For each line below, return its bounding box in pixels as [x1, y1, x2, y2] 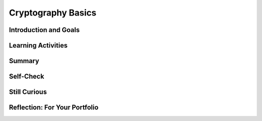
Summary [9, 57, 39, 65]
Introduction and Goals [9, 26, 80, 34]
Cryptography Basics [9, 7, 97, 18]
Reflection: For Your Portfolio [9, 104, 99, 112]
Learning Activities [9, 41, 68, 50]
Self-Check [9, 72, 45, 81]
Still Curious [9, 88, 47, 96]
